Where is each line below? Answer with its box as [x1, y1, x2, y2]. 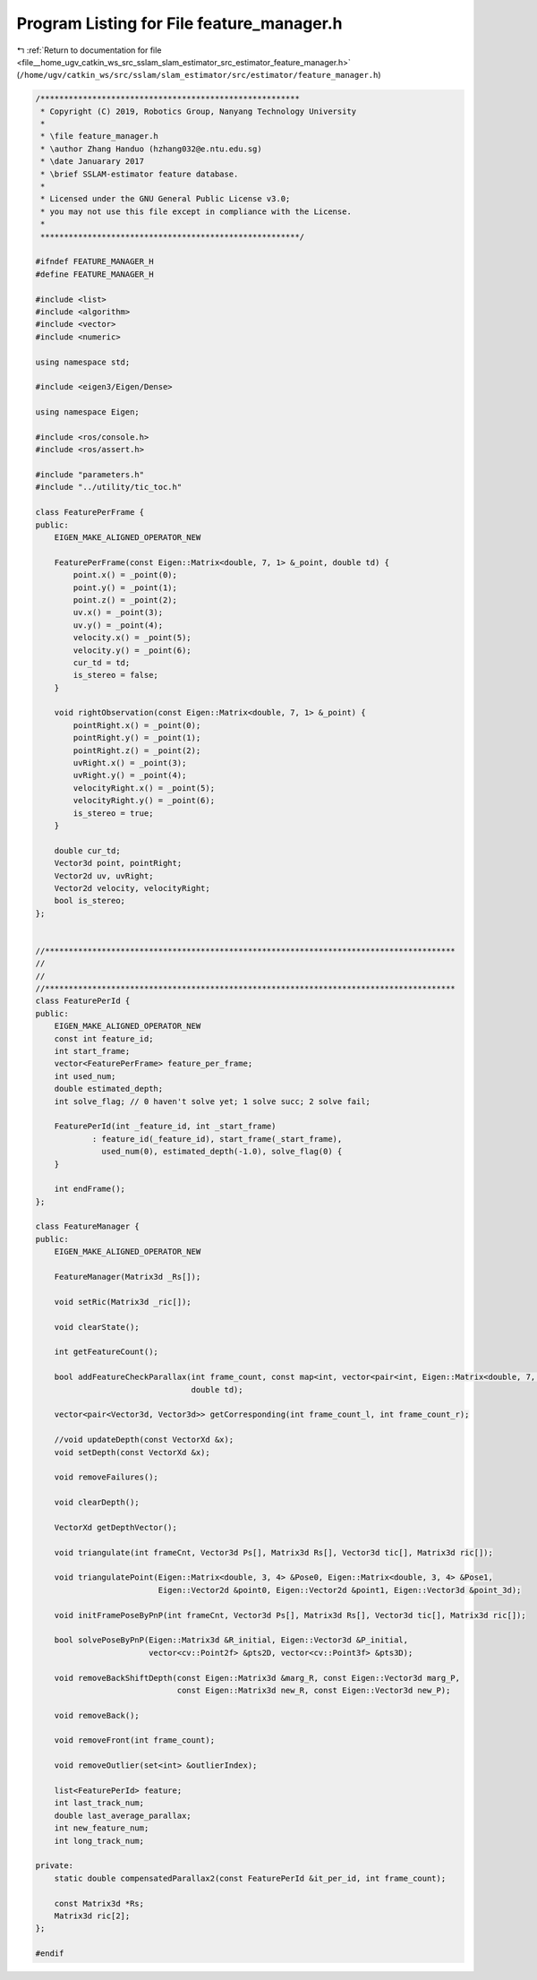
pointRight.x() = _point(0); [72, 720, 201, 730]
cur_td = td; [72, 657, 131, 667]
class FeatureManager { [35, 1221, 141, 1231]
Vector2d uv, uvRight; [54, 870, 154, 881]
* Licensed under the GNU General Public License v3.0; [40, 193, 291, 204]
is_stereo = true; [72, 808, 154, 819]
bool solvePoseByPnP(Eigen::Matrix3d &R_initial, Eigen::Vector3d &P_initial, [54, 1635, 409, 1645]
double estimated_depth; [54, 1084, 164, 1094]
